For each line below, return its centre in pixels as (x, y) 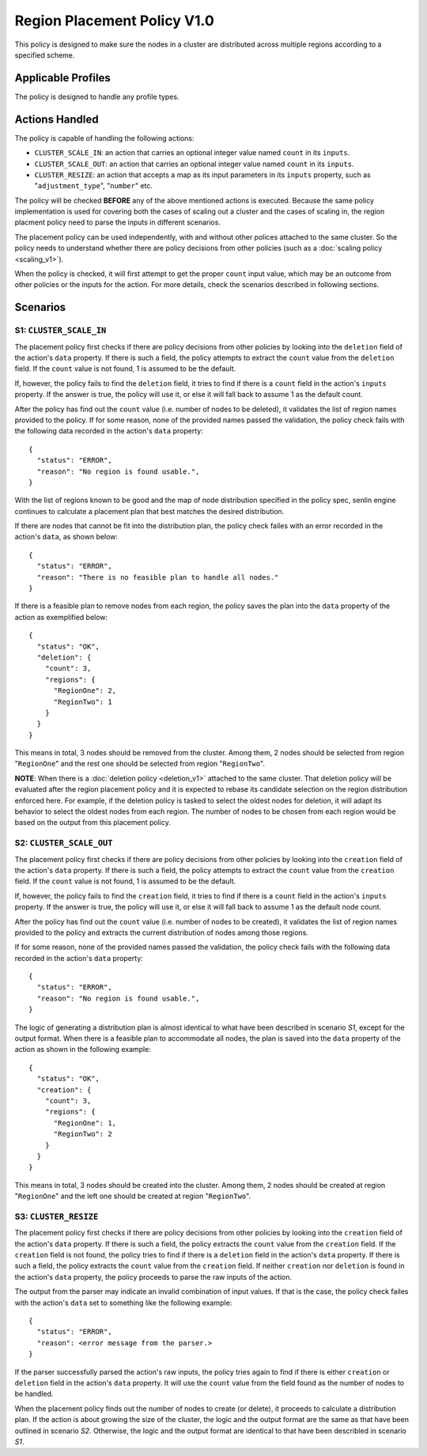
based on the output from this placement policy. (93, 823)
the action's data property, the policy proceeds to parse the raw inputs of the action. (153, 1276)
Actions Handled (57, 119)
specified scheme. (45, 55)
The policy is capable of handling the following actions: (104, 138)
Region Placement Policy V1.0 (115, 21)
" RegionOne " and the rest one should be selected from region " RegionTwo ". (140, 764)
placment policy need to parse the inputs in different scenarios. (118, 222)
